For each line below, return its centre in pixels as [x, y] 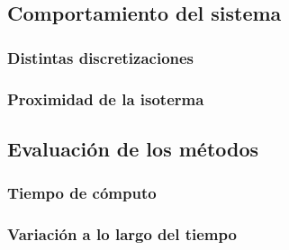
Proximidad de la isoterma [106, 98]
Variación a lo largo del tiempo [122, 234]
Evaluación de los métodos [133, 148]
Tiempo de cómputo [82, 193]
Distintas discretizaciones [101, 57]
